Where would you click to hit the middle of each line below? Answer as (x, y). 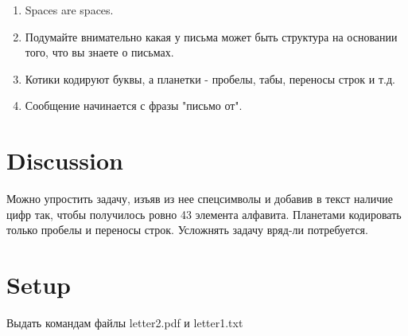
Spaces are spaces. (69, 10)
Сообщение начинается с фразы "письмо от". (134, 105)
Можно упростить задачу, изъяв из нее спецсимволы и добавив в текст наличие (200, 199)
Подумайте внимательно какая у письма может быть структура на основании (211, 36)
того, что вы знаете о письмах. (99, 52)
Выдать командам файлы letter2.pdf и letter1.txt (125, 322)
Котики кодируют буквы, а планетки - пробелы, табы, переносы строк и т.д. (210, 78)
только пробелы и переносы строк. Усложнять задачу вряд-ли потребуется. (187, 230)
